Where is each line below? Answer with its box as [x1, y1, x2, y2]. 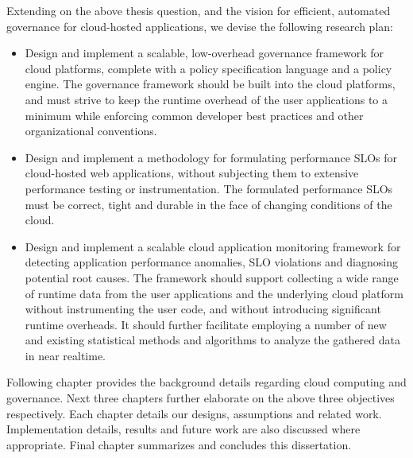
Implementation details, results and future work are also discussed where [6, 421, 361, 437]
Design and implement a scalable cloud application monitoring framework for [25, 238, 401, 254]
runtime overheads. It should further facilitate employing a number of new [25, 316, 387, 332]
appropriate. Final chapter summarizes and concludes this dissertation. [6, 436, 352, 452]
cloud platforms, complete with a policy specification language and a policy [25, 60, 392, 76]
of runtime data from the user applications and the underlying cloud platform [25, 285, 403, 301]
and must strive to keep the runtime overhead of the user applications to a [25, 91, 388, 107]
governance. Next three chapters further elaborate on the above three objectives [6, 390, 395, 406]
